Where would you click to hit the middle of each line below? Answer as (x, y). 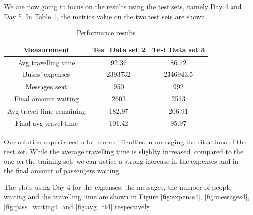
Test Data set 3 (179, 49)
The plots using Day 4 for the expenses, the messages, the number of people (118, 187)
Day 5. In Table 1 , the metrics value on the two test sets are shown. (105, 16)
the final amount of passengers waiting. (63, 170)
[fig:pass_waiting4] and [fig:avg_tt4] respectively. (78, 206)
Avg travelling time (46, 62)
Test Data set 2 (119, 49)
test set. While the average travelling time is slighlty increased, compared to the (124, 151)
